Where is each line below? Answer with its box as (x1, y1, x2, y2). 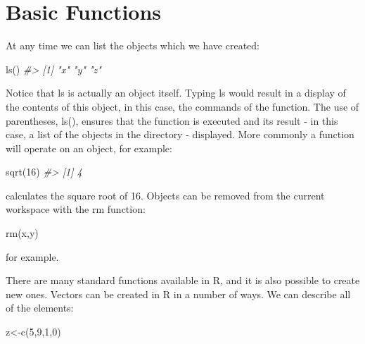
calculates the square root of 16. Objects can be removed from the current (6, 188, 325, 202)
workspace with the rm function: (6, 202, 146, 216)
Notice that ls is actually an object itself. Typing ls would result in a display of (6, 85, 346, 100)
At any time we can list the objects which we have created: (6, 38, 260, 53)
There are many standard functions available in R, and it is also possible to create (6, 273, 360, 288)
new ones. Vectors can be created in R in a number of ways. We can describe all (6, 286, 351, 301)
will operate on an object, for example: (6, 140, 172, 155)
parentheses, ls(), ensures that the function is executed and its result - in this (6, 113, 338, 128)
